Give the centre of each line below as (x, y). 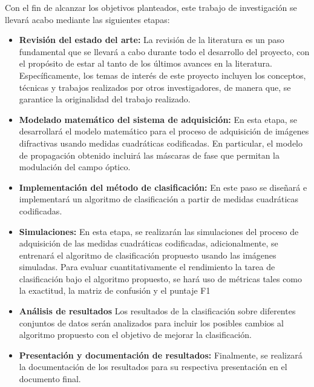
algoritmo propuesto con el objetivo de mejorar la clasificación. (135, 335)
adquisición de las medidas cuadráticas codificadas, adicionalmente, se (149, 243)
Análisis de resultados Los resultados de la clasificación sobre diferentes (157, 311)
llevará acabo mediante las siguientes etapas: (87, 19)
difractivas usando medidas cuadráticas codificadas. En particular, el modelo (161, 143)
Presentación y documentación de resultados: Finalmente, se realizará (161, 355)
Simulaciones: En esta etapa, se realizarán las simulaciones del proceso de (159, 231)
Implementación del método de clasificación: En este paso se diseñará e (163, 187)
